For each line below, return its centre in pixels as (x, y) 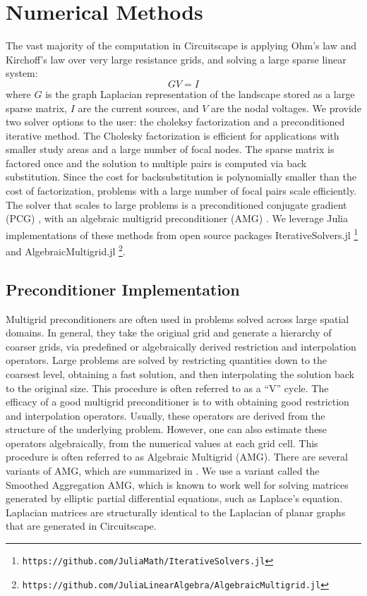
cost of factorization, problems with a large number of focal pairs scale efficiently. (181, 191)
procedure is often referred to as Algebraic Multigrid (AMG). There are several (177, 457)
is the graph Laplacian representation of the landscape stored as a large (200, 93)
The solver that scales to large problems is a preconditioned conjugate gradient (176, 204)
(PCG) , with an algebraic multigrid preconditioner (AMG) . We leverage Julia (177, 218)
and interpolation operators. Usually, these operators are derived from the (166, 415)
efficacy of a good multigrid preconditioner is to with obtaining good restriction (178, 402)
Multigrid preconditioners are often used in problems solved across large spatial (178, 318)
